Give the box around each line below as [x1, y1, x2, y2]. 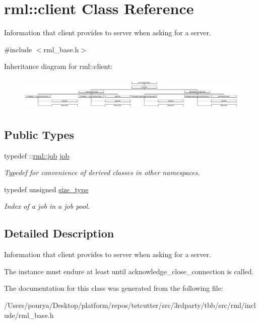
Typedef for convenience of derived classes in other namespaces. [4, 167, 200, 178]
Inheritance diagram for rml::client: [4, 61, 113, 71]
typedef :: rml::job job [4, 150, 70, 160]
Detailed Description [4, 225, 114, 241]
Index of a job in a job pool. [4, 201, 90, 211]
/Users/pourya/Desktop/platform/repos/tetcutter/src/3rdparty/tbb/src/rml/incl [4, 300, 256, 310]
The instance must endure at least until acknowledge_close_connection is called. [4, 266, 254, 276]
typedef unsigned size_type [4, 184, 89, 194]
